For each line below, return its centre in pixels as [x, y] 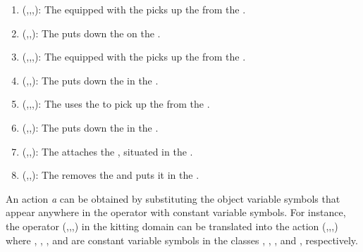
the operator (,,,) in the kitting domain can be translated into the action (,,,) [172, 226]
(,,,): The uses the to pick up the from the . [116, 104]
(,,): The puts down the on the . [91, 33]
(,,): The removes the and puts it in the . [111, 175]
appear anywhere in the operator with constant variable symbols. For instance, [176, 212]
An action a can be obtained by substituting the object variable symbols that [173, 198]
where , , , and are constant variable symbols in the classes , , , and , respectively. [182, 240]
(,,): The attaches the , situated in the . [107, 151]
